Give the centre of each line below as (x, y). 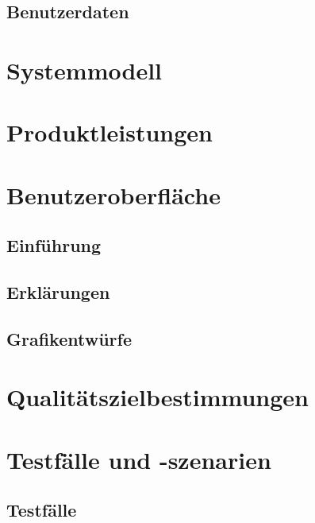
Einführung (54, 245)
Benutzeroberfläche (113, 194)
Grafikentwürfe (69, 338)
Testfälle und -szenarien (139, 459)
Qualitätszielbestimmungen (157, 397)
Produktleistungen (109, 132)
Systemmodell (85, 70)
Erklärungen (58, 292)
